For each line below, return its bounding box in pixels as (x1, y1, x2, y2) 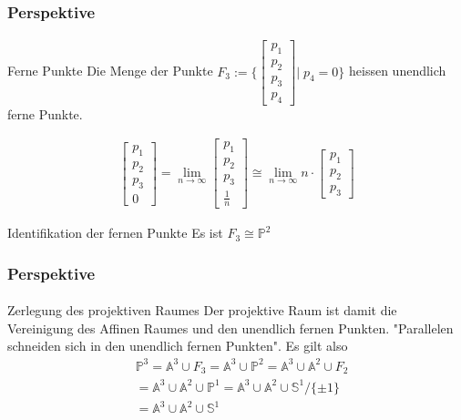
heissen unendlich (349, 61, 446, 80)
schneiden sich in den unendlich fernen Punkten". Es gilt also (7, 336, 348, 355)
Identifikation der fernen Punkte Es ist (7, 223, 223, 242)
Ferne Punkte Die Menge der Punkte (7, 61, 213, 80)
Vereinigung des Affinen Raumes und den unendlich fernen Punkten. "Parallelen (7, 318, 454, 337)
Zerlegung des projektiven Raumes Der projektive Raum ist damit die (7, 301, 397, 320)
